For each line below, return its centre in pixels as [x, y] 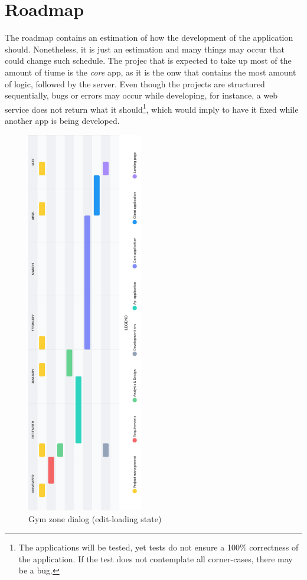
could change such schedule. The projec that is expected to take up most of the [148, 60]
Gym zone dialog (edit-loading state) [95, 518]
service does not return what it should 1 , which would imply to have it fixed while [152, 108]
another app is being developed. [62, 120]
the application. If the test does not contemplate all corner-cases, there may [156, 558]
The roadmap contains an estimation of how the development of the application [149, 37]
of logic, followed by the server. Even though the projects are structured [135, 83]
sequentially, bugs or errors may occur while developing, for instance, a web [141, 95]
